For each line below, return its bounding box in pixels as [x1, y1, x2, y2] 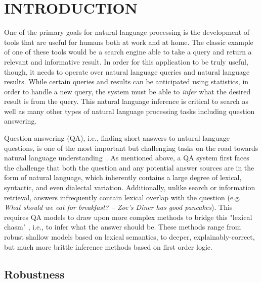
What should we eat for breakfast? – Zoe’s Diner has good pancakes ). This [4, 202, 233, 212]
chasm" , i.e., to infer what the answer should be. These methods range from [4, 221, 241, 232]
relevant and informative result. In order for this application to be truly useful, [4, 56, 248, 67]
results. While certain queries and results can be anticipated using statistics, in [4, 76, 249, 87]
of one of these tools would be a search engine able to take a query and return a [4, 46, 252, 57]
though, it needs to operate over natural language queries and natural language [4, 66, 250, 77]
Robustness [4, 266, 65, 281]
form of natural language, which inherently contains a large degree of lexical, [4, 172, 242, 183]
